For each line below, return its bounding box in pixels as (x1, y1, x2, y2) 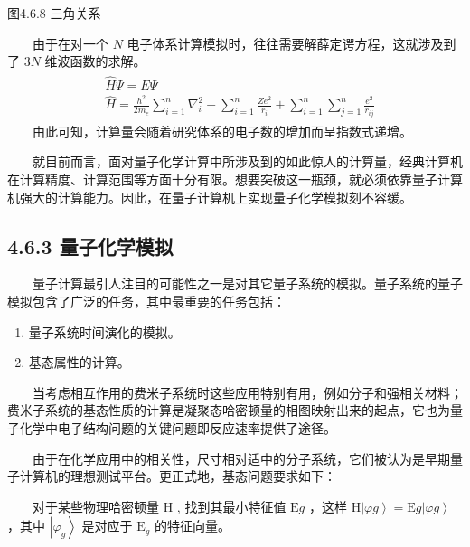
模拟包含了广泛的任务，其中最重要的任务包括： (7, 291, 286, 310)
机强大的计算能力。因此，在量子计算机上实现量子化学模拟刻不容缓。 (7, 187, 412, 206)
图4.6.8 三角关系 (7, 4, 101, 22)
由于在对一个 (33, 33, 108, 52)
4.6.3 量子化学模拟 (7, 231, 174, 259)
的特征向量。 (154, 516, 230, 535)
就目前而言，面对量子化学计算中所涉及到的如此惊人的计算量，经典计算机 (33, 152, 463, 171)
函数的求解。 (70, 52, 146, 71)
